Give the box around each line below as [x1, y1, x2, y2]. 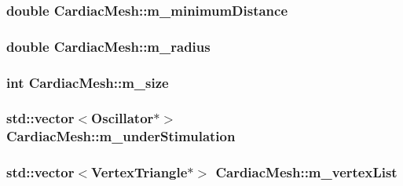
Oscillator [91, 108, 154, 128]
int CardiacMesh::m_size [6, 72, 169, 92]
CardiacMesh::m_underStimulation [6, 126, 236, 146]
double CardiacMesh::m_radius [6, 36, 211, 56]
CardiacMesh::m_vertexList [215, 162, 398, 182]
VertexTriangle [91, 162, 188, 182]
